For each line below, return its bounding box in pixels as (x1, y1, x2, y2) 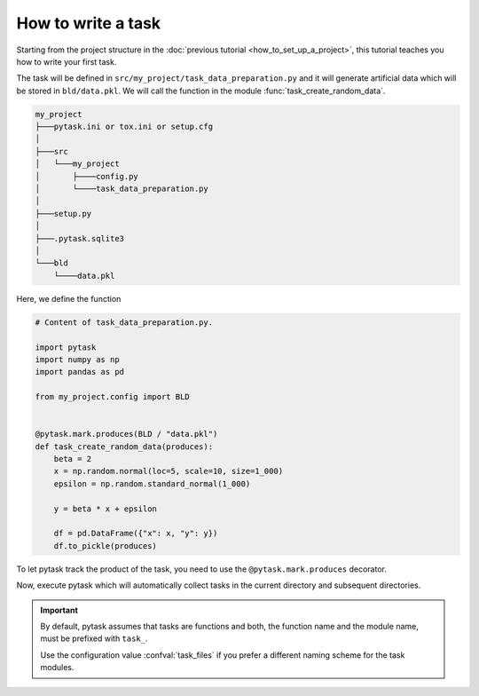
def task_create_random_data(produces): (35, 441, 213, 452)
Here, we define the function (16, 293, 122, 304)
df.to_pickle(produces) (53, 541, 157, 550)
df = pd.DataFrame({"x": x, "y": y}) (53, 528, 218, 539)
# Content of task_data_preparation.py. (35, 317, 213, 328)
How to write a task (16, 13, 161, 33)
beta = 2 (53, 454, 92, 464)
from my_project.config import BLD (35, 391, 190, 402)
